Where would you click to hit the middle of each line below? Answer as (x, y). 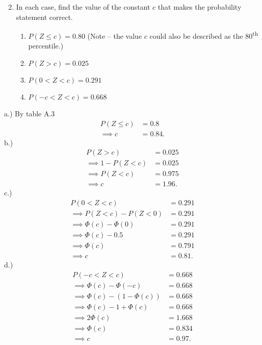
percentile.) (46, 46)
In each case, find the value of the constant (83, 7)
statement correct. (44, 17)
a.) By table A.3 (30, 114)
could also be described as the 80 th (204, 35)
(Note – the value (115, 35)
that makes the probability (200, 7)
